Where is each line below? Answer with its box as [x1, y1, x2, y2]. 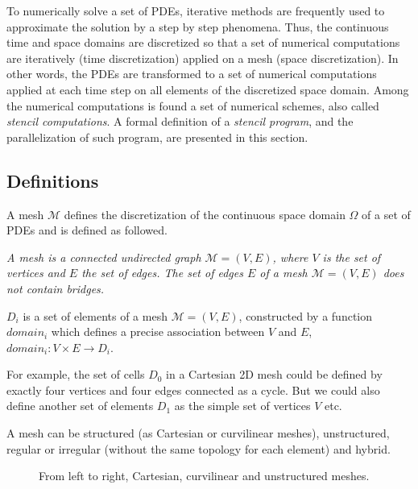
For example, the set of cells [6, 366, 145, 383]
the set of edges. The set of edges [81, 264, 243, 281]
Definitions [6, 168, 99, 193]
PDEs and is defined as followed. [6, 222, 168, 238]
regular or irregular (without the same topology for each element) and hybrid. [6, 440, 391, 457]
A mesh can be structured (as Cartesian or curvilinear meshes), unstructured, [6, 425, 390, 441]
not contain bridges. [6, 280, 105, 296]
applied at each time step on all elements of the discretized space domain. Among [6, 81, 409, 97]
